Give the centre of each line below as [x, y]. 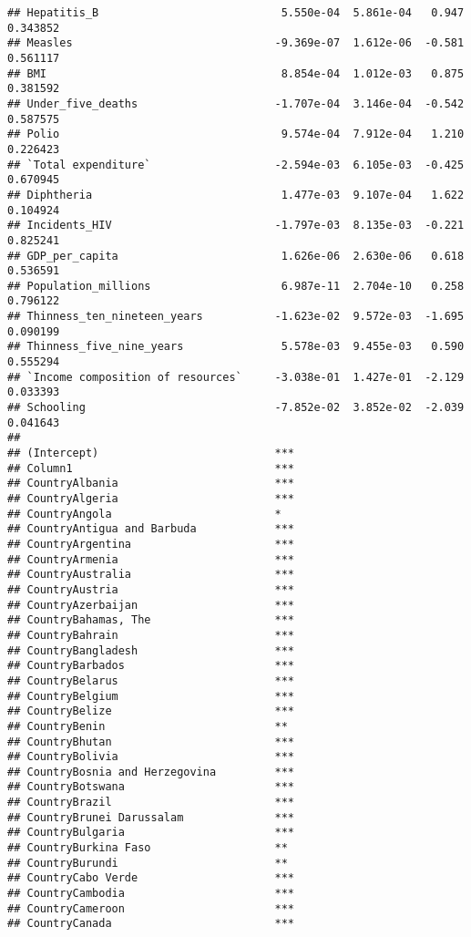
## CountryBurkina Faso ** [148, 848]
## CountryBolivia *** [151, 757]
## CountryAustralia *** [151, 575]
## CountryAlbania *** [151, 484]
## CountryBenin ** [148, 726]
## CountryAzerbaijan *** [151, 605]
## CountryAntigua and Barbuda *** [151, 529]
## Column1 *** [151, 468]
